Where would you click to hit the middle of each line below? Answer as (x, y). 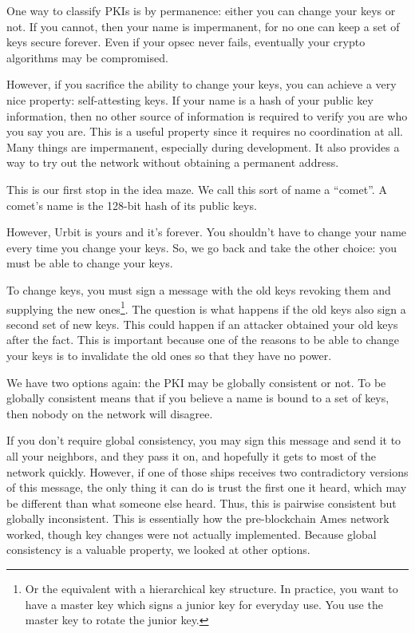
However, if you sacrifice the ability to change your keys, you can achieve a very (202, 84)
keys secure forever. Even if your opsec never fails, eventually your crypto (186, 42)
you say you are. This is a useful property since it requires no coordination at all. (205, 131)
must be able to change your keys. (90, 263)
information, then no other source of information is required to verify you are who (207, 115)
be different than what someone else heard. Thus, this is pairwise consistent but (202, 502)
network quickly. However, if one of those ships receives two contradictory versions (207, 471)
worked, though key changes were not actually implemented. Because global (192, 534)
